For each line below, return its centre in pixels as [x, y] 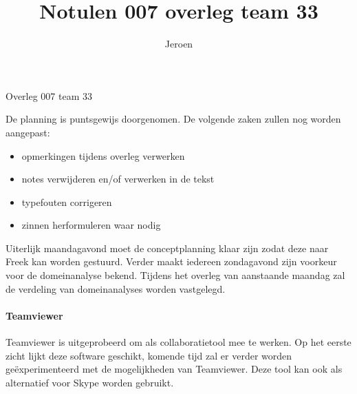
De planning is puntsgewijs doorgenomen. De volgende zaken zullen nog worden [173, 119]
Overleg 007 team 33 [49, 95]
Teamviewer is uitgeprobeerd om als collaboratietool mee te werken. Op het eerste [178, 342]
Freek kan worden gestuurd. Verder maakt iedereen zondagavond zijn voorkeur [171, 261]
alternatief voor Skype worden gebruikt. [90, 382]
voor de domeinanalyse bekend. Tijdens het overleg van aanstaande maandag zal [175, 275]
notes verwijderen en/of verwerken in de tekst [118, 179]
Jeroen [179, 44]
